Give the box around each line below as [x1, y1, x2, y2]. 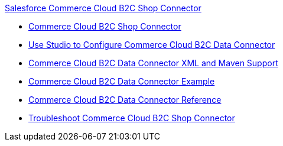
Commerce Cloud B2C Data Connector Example [28, 76, 215, 86]
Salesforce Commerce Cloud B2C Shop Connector [5, 3, 201, 13]
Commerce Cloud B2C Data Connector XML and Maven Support [28, 58, 278, 68]
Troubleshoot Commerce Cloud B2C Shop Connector [28, 113, 235, 123]
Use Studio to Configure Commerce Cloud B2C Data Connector [28, 40, 275, 50]
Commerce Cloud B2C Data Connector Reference [28, 95, 222, 105]
